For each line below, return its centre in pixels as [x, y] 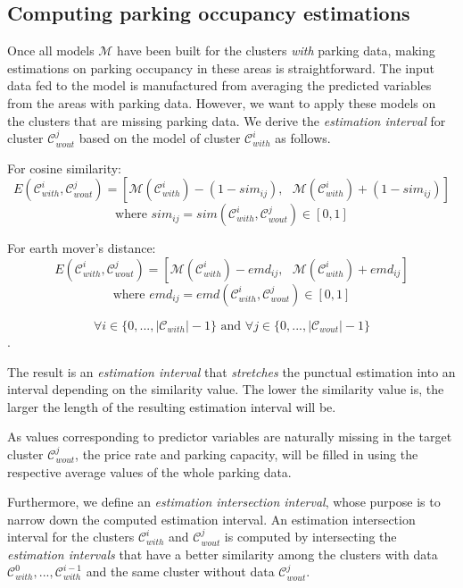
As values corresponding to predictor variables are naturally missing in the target [230, 437]
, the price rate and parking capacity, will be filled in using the [247, 454]
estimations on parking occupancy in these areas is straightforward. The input [221, 67]
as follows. [303, 138]
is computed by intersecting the [310, 537]
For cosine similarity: [64, 168]
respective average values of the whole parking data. [149, 471]
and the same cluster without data [180, 571]
